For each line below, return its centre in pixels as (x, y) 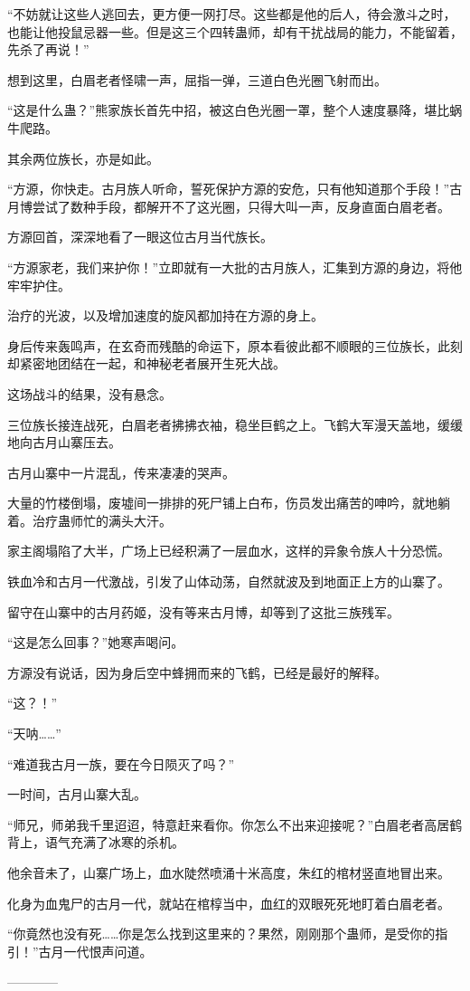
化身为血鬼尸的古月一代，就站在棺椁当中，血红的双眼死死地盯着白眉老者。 (229, 903)
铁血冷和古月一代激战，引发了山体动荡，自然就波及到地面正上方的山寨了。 (229, 581)
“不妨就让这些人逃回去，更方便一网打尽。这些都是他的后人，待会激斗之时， (232, 14)
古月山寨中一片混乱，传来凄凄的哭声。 (121, 472)
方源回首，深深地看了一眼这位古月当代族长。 (140, 237)
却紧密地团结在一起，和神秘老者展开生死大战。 (146, 363)
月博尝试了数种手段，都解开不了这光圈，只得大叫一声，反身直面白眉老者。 (229, 206)
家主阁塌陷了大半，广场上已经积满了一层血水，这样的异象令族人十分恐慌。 (229, 551)
